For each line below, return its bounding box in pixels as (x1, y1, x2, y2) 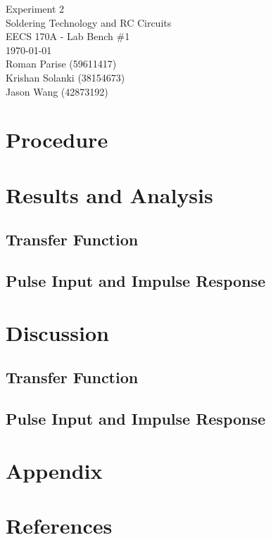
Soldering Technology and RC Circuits (6, 15, 172, 30)
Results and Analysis (6, 180, 213, 209)
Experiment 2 (6, 1, 65, 15)
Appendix (6, 456, 103, 484)
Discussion (6, 318, 109, 347)
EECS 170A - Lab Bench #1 (6, 29, 130, 44)
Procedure (6, 125, 108, 154)
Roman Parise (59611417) (6, 56, 117, 71)
